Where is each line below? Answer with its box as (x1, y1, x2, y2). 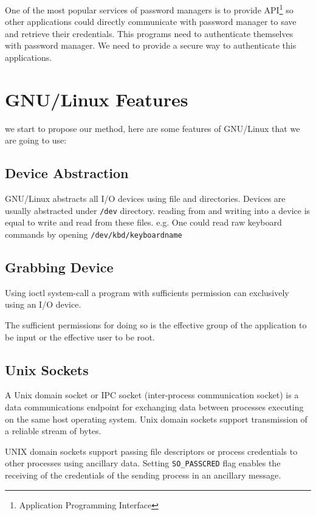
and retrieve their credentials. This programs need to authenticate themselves (5, 27, 294, 40)
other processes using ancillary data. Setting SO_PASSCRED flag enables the (5, 457, 281, 469)
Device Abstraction (5, 164, 129, 182)
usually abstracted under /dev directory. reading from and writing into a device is (5, 204, 311, 216)
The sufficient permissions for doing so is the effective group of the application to (5, 319, 307, 331)
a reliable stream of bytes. (5, 424, 101, 437)
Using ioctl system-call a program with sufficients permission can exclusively (5, 286, 289, 299)
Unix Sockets (5, 360, 89, 379)
